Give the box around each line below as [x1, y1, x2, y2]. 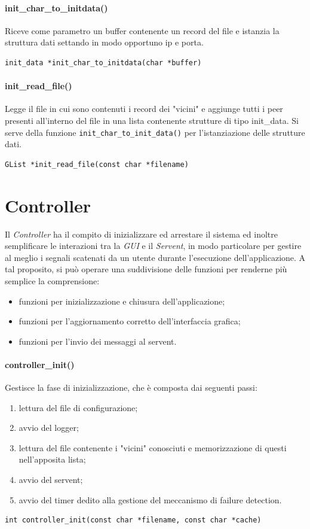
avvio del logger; [19, 421, 79, 434]
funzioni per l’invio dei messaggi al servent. [19, 335, 177, 347]
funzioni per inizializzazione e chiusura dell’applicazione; [19, 294, 225, 307]
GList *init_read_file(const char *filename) [5, 160, 189, 169]
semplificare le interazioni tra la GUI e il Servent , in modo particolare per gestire [5, 239, 302, 252]
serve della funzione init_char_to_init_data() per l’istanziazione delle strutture [5, 126, 305, 138]
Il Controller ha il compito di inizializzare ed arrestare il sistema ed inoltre [5, 227, 278, 240]
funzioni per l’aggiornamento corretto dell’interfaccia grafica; [19, 315, 241, 327]
